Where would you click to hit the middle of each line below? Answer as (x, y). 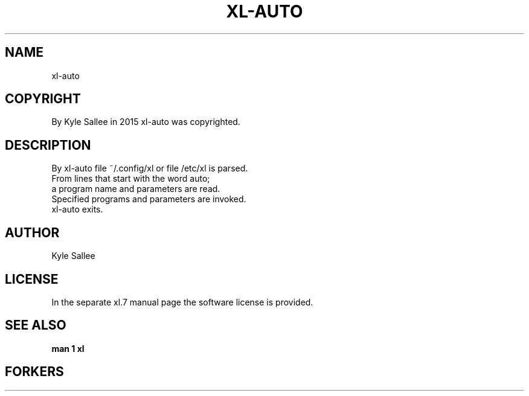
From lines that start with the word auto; (131, 179)
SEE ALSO (36, 325)
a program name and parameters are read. (136, 189)
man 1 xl (68, 348)
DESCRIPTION (48, 145)
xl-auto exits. (77, 209)
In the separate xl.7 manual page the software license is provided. (182, 302)
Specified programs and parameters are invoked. (149, 199)
